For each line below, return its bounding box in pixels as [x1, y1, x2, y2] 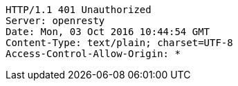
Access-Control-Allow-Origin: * [6, 48, 181, 59]
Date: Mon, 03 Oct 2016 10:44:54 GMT [6, 26, 210, 37]
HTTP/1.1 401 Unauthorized [6, 4, 152, 15]
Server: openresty [6, 15, 105, 26]
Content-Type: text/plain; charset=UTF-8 [6, 37, 233, 48]
